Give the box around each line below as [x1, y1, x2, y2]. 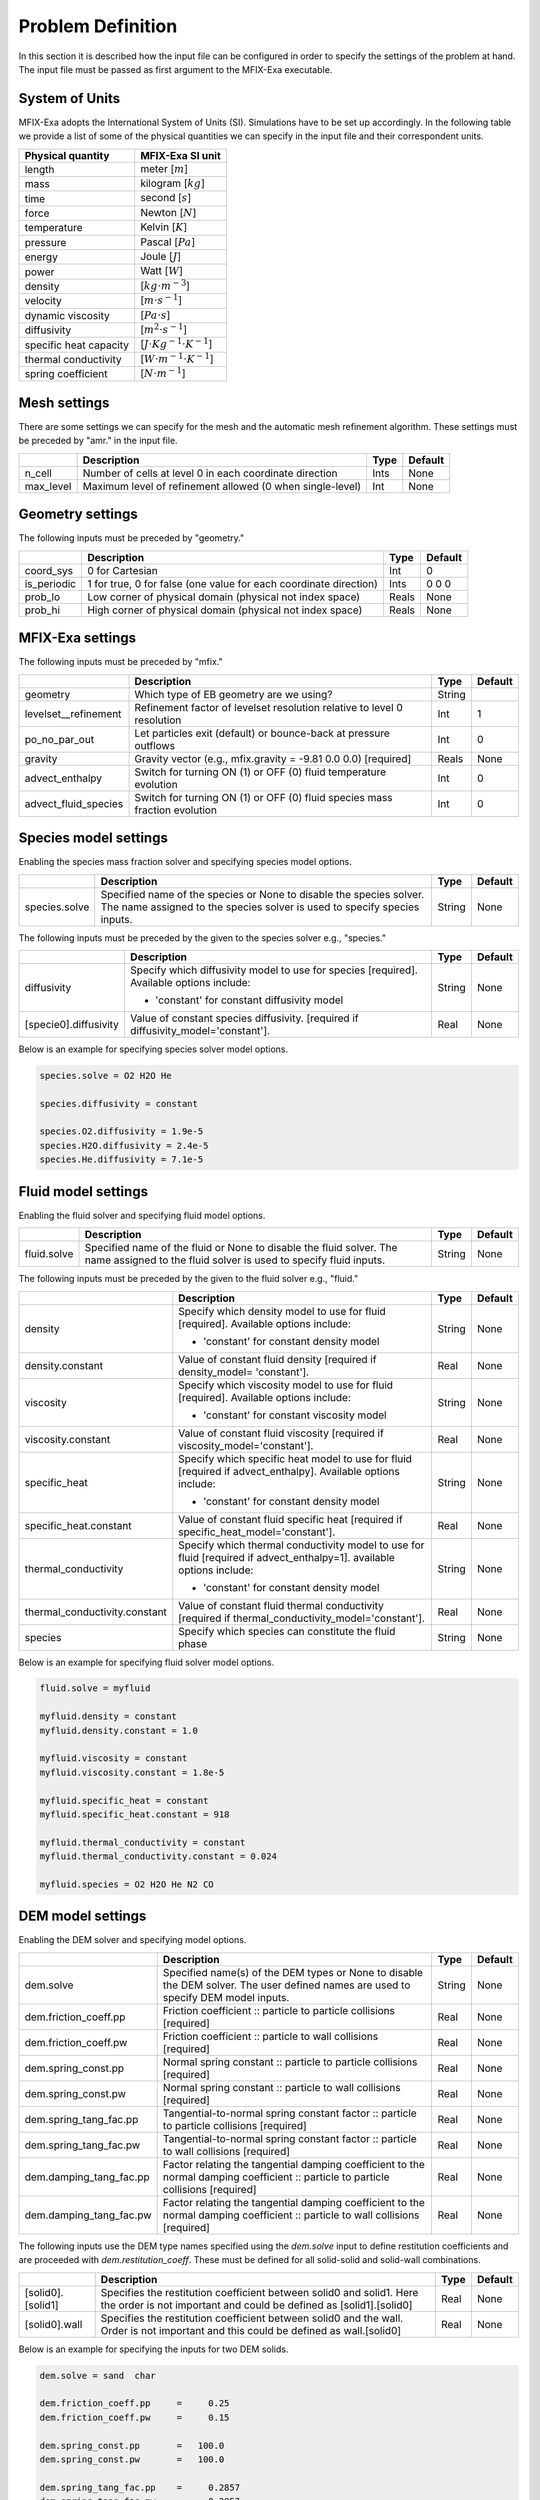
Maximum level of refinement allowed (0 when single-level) [82, 479, 362, 493]
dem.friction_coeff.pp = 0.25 [39, 2398, 230, 2409]
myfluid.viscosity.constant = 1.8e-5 [39, 1766, 225, 1778]
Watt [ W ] [140, 264, 184, 278]
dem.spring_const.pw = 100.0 [39, 2453, 225, 2465]
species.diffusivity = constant [39, 1098, 199, 1109]
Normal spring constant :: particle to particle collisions [162, 2055, 418, 2069]
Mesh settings [18, 394, 110, 411]
